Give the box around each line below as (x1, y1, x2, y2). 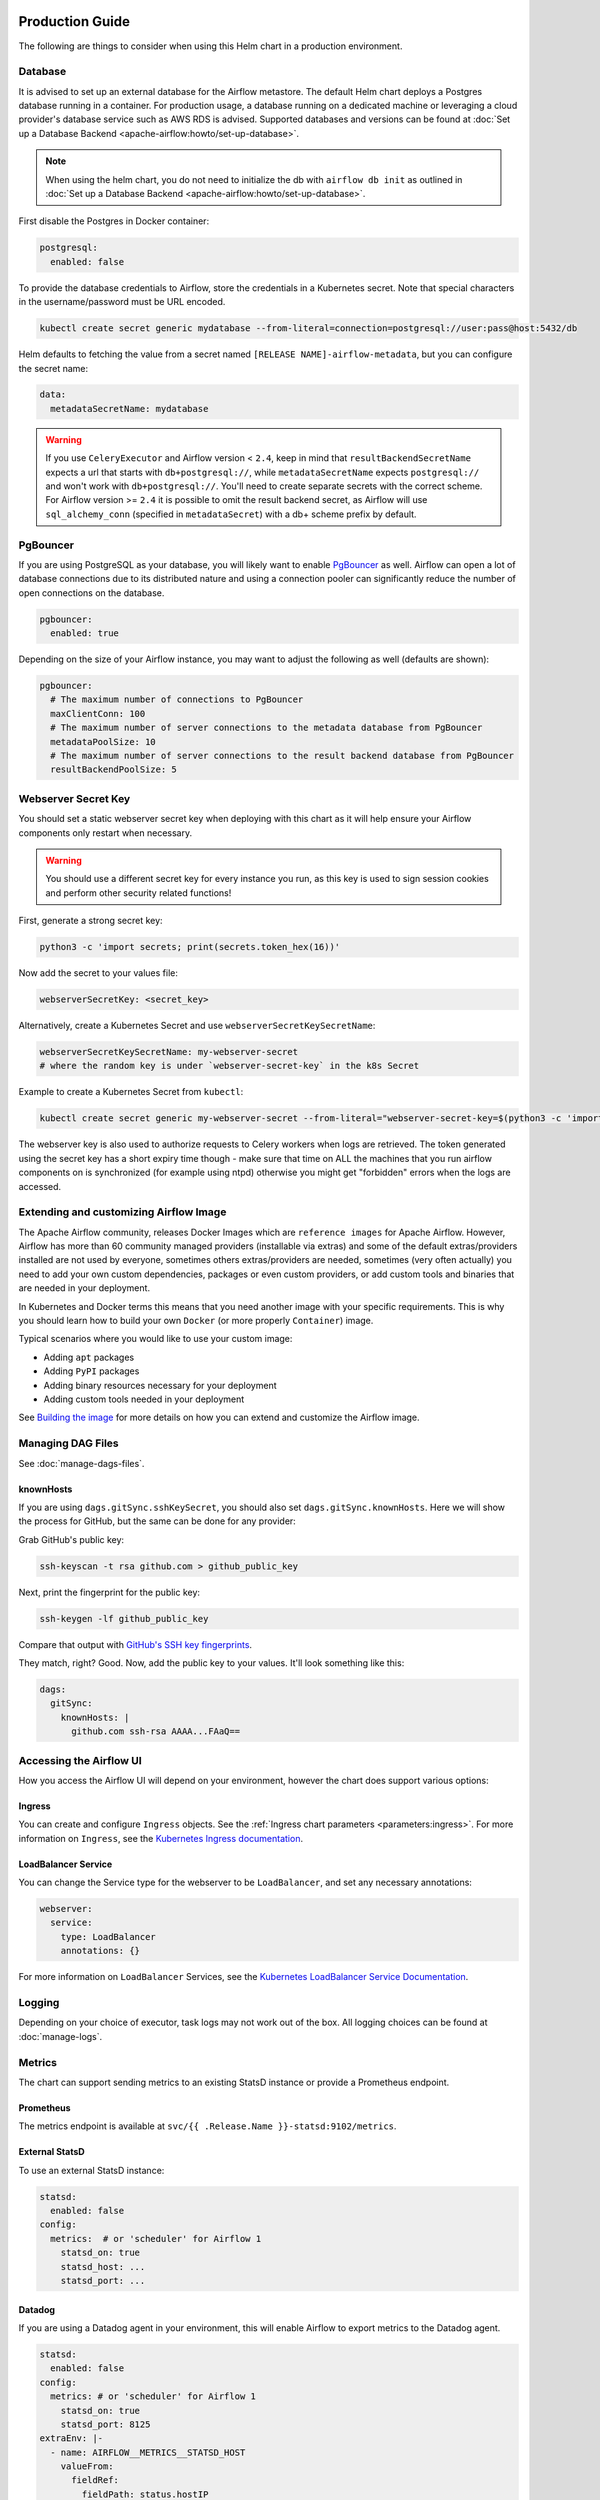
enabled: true (50, 628, 120, 639)
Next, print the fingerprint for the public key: (18, 1586, 200, 1598)
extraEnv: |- (39, 2433, 104, 2444)
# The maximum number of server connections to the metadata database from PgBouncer (50, 722, 483, 734)
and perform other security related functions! (45, 886, 232, 899)
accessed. (18, 1180, 62, 1192)
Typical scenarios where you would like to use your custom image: (18, 1333, 293, 1345)
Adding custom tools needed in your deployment (43, 1393, 245, 1405)
